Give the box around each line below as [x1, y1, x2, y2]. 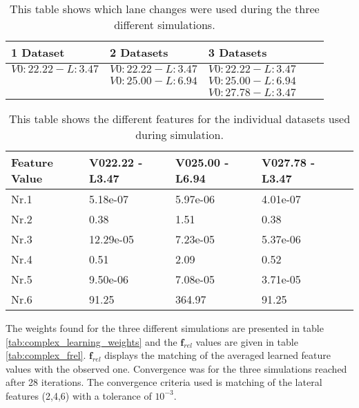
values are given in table [195, 334, 298, 349]
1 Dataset [11, 44, 65, 60]
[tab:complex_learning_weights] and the [6, 334, 177, 349]
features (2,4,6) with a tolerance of [6, 388, 152, 402]
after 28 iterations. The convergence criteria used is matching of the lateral [6, 375, 322, 389]
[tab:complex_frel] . [6, 348, 86, 362]
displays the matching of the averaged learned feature [104, 348, 331, 362]
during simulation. [135, 127, 224, 142]
